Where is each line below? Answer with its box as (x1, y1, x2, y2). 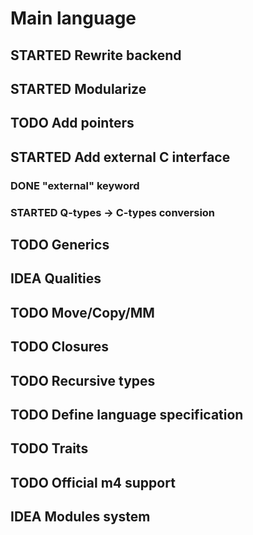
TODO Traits (10, 440, 89, 457)
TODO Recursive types (10, 372, 156, 389)
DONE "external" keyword (10, 178, 140, 192)
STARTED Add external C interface (10, 148, 231, 166)
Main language (10, 7, 137, 30)
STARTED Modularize (10, 80, 147, 97)
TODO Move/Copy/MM (10, 304, 155, 321)
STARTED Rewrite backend (10, 47, 182, 64)
